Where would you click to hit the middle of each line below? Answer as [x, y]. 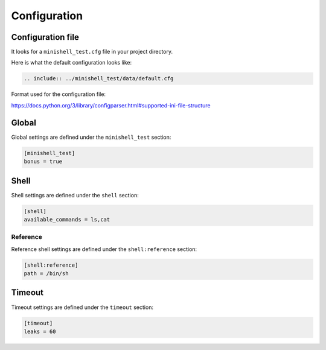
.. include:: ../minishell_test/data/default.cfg [99, 79]
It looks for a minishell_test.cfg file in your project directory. [92, 52]
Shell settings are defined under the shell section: [75, 195]
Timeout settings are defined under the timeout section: [82, 307]
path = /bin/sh [46, 274]
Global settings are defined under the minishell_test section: [91, 137]
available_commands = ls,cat [67, 219]
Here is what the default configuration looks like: [72, 63]
